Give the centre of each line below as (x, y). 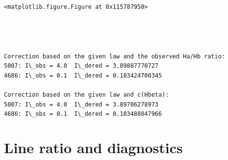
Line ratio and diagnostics (93, 147)
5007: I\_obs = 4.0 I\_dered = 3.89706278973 (81, 104)
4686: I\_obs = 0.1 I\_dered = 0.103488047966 (83, 114)
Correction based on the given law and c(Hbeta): (87, 95)
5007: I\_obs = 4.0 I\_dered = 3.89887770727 (81, 66)
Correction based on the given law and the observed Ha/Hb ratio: (115, 56)
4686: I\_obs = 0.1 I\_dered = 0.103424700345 (83, 75)
